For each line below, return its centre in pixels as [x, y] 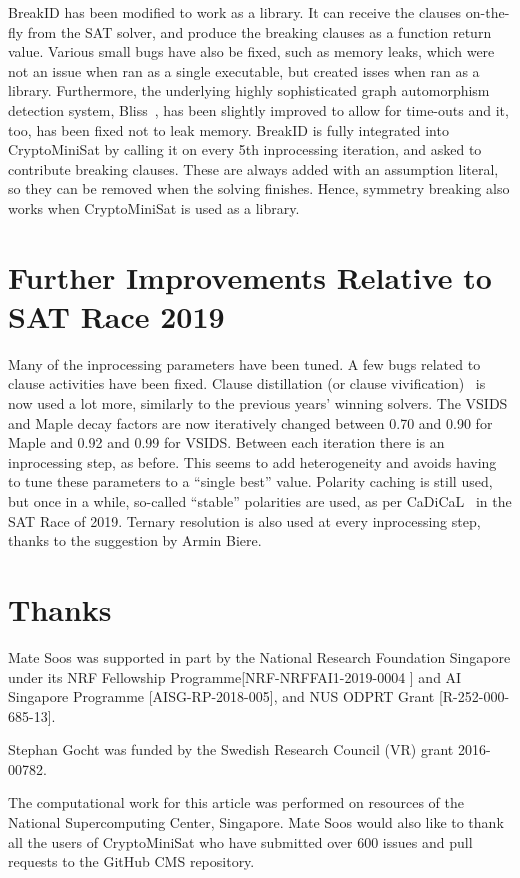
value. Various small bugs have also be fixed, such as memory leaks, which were [251, 51]
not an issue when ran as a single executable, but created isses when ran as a [244, 70]
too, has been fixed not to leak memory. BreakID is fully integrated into [228, 129]
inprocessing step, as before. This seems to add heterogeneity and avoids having [252, 461]
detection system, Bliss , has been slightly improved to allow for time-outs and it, [258, 109]
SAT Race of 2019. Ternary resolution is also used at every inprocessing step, [244, 520]
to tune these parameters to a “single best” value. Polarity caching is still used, [250, 481]
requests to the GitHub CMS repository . [131, 861]
